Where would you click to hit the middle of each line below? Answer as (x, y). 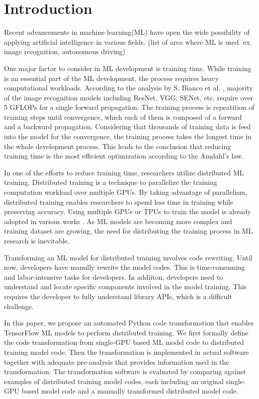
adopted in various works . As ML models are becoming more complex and (118, 221)
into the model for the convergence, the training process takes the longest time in (128, 136)
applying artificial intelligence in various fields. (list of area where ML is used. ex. (128, 41)
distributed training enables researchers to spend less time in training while (119, 201)
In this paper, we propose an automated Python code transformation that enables (129, 323)
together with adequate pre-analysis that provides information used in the (117, 361)
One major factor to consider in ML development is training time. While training (128, 68)
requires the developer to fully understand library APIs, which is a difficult (118, 296)
